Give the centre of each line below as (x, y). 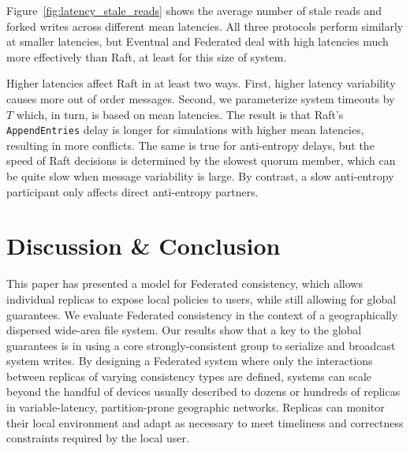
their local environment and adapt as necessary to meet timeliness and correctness (205, 422)
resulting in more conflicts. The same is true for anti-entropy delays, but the (190, 145)
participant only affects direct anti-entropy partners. (132, 191)
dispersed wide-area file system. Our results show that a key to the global (184, 330)
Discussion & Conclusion (143, 246)
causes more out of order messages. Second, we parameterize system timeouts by (201, 98)
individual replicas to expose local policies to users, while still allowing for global (201, 298)
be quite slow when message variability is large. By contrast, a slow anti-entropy (200, 176)
